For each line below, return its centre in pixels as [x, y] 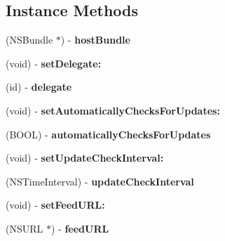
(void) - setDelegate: [54, 63]
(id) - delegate [39, 87]
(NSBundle [29, 40]
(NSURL [25, 228]
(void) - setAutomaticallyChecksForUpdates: [113, 110]
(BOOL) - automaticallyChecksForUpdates [108, 134]
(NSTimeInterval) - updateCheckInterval [100, 181]
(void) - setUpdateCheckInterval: [85, 158]
